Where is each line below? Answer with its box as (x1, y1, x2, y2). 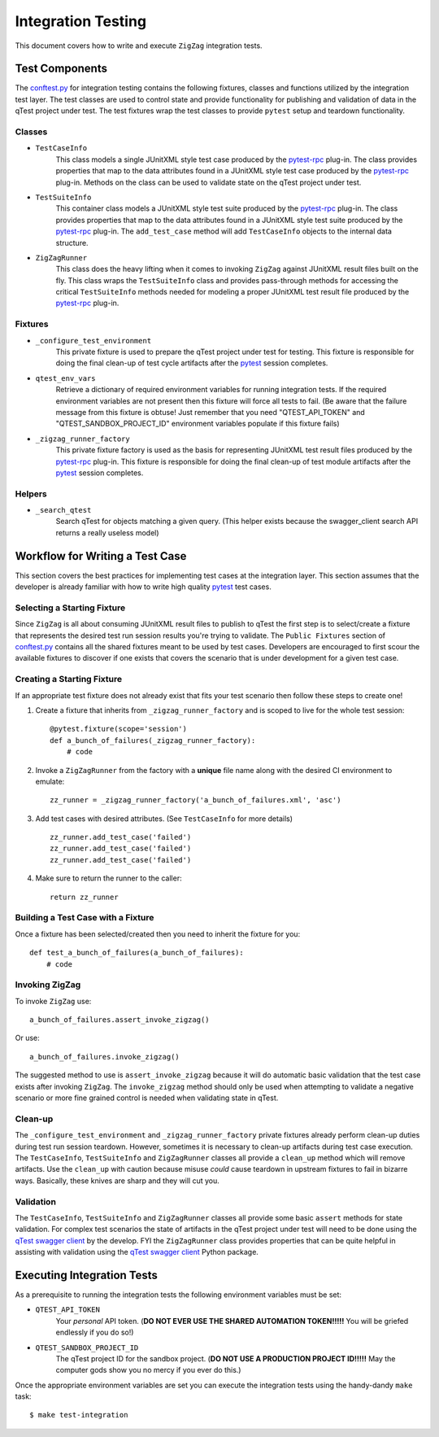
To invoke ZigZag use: (15, 996, 92, 1006)
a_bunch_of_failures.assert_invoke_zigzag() (29, 1016, 211, 1024)
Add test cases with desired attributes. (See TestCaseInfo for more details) (35, 814, 293, 823)
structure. (55, 238, 89, 247)
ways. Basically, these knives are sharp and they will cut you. (15, 1176, 219, 1186)
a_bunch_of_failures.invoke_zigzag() (29, 1052, 180, 1061)
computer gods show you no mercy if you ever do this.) (55, 1365, 241, 1375)
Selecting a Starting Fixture (15, 602, 126, 614)
